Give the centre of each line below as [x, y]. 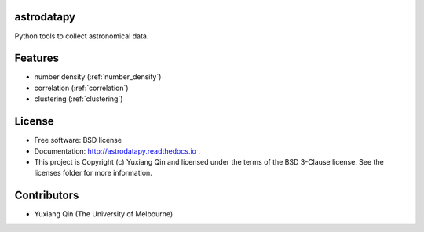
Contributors [47, 196]
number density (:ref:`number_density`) [98, 77]
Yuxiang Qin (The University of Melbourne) [104, 214]
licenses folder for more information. [93, 173]
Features [37, 58]
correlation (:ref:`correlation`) [81, 88]
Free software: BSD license [78, 140]
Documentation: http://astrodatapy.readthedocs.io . [117, 151]
